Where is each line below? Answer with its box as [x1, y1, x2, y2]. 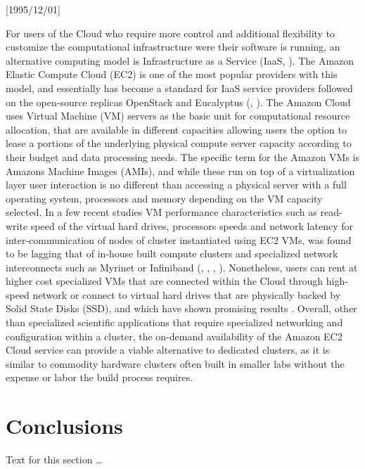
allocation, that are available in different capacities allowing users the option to [6, 122, 347, 136]
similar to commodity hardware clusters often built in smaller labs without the [6, 356, 345, 371]
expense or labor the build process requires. [6, 370, 193, 385]
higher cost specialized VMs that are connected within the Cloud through [6, 274, 324, 288]
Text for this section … [6, 452, 103, 467]
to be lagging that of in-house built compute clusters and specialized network [6, 246, 338, 261]
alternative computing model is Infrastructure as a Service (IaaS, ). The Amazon [6, 53, 354, 68]
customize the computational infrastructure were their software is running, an [6, 39, 340, 54]
